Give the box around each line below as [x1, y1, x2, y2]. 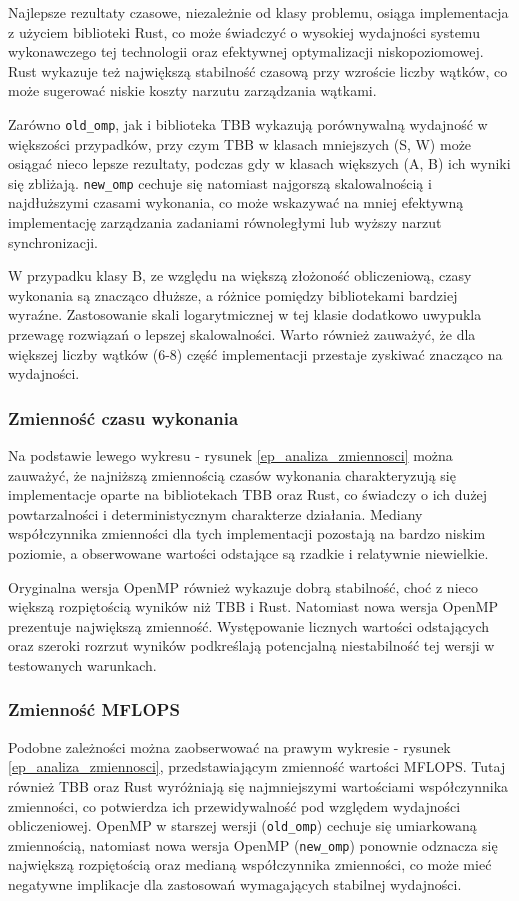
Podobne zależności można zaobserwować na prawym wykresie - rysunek [8, 736, 451, 757]
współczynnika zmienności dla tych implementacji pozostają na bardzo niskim [8, 523, 486, 544]
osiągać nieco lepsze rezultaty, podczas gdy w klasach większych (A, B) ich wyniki [8, 153, 511, 174]
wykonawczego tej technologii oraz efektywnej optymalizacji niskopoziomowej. [8, 41, 484, 62]
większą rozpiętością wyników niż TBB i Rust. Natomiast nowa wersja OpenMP [8, 596, 499, 617]
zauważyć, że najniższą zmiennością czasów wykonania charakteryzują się [8, 464, 456, 485]
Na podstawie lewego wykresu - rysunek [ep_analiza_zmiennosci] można [8, 445, 453, 466]
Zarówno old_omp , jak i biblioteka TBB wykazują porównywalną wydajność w [8, 113, 488, 134]
